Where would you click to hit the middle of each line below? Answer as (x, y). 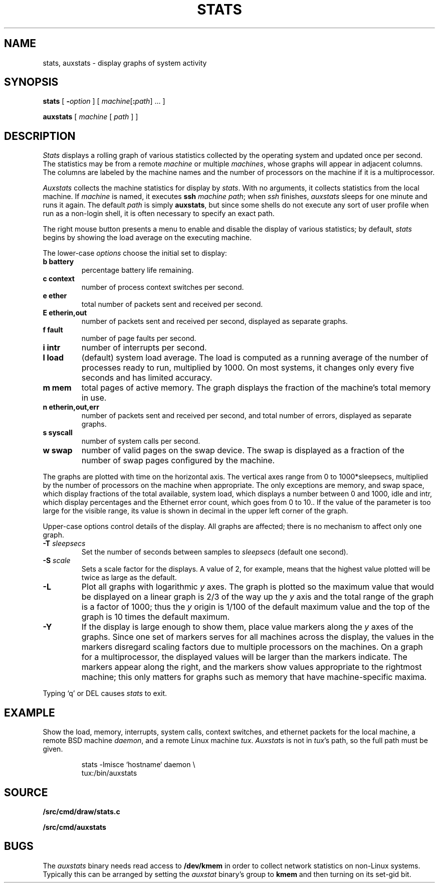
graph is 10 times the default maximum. (155, 617)
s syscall (58, 433)
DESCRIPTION (40, 136)
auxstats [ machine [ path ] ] (90, 117)
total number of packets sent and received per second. (172, 304)
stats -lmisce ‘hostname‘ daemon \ (138, 765)
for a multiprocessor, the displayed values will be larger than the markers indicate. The (244, 657)
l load (53, 358)
